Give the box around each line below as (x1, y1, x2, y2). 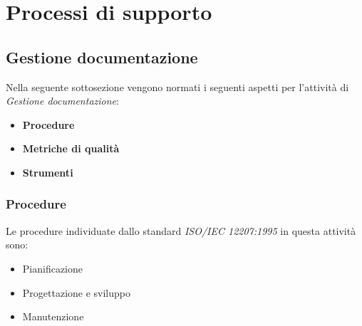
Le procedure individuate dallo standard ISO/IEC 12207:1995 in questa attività (6, 223, 356, 238)
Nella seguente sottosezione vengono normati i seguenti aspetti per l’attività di (6, 79, 349, 94)
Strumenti (22, 164, 73, 179)
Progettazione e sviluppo (22, 285, 131, 300)
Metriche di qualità (22, 141, 120, 156)
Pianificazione (22, 261, 83, 275)
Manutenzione (22, 309, 84, 324)
